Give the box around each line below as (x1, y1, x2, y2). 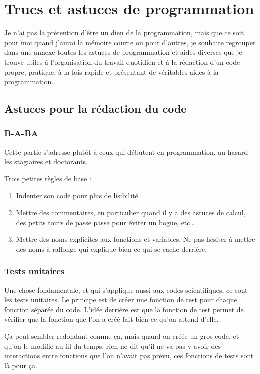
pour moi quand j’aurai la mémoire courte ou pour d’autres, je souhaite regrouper (4, 37, 256, 47)
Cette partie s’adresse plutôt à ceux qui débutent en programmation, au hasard (4, 146, 248, 157)
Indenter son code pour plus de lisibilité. (16, 190, 140, 201)
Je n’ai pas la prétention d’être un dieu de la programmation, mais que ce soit (4, 27, 244, 38)
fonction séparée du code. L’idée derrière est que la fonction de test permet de (4, 304, 244, 314)
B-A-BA (4, 127, 38, 139)
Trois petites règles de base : (4, 173, 91, 183)
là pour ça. (4, 360, 37, 370)
